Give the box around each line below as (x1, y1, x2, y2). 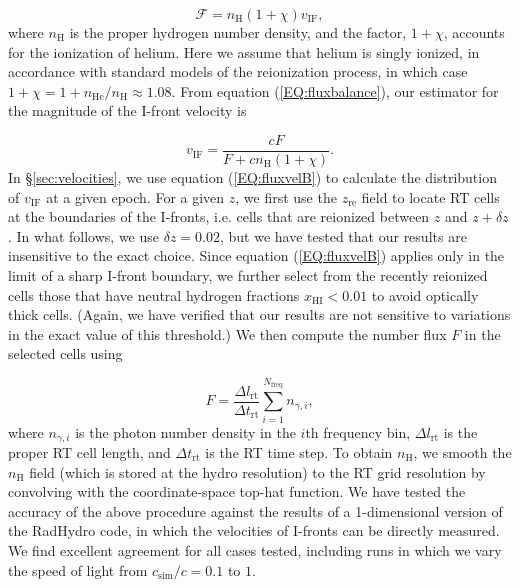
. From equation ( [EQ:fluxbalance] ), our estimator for (171, 80, 499, 101)
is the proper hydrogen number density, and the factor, (69, 22, 407, 42)
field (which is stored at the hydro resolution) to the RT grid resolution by (29, 461, 486, 482)
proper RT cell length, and (8, 441, 171, 462)
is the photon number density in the (75, 421, 296, 442)
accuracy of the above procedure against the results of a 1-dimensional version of (8, 500, 503, 521)
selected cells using (8, 343, 123, 364)
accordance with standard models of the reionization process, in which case (8, 61, 468, 82)
